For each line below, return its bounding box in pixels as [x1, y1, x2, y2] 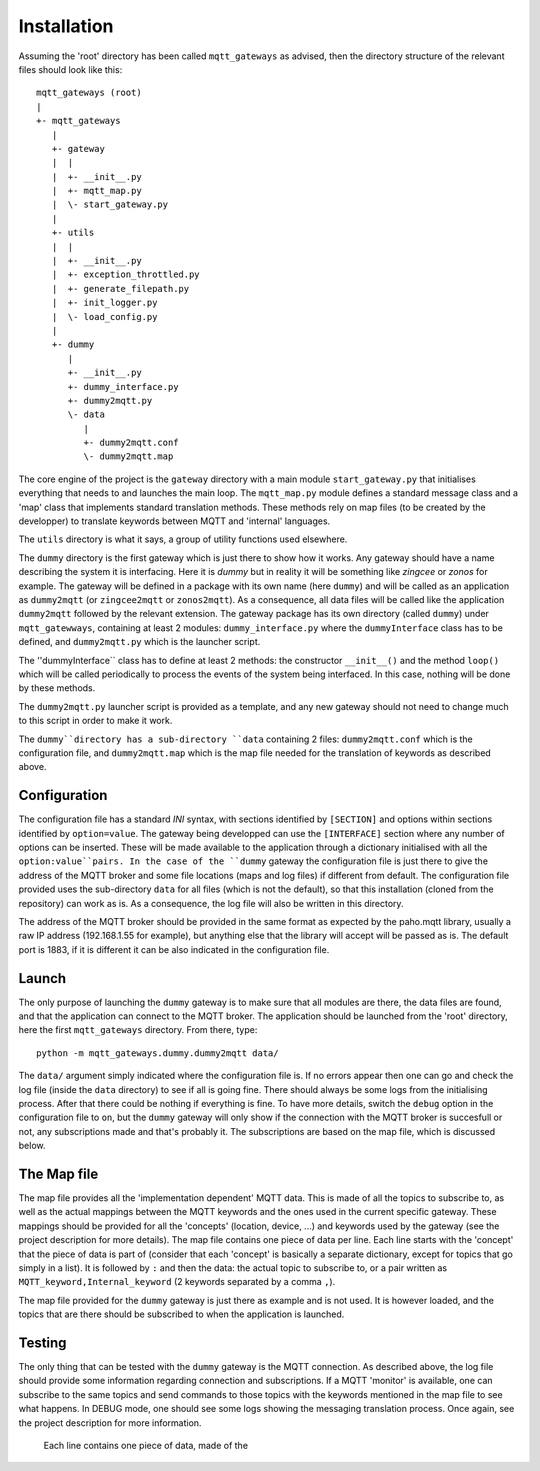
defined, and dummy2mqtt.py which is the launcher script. [18, 636, 261, 648]
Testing [18, 1334, 67, 1351]
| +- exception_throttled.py [51, 269, 200, 280]
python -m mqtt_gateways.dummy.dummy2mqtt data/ [36, 1047, 279, 1059]
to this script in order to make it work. [18, 715, 173, 727]
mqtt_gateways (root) [36, 87, 142, 99]
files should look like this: [18, 63, 123, 75]
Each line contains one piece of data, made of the [43, 1440, 249, 1452]
